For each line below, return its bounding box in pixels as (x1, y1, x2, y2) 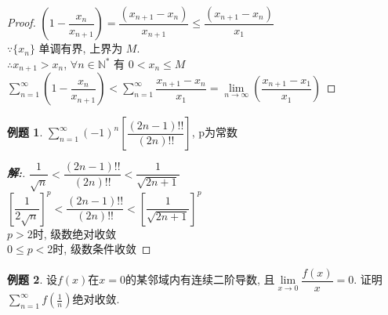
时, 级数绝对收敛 (32, 225, 117, 241)
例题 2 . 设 (7, 271, 57, 288)
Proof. (7, 14, 36, 31)
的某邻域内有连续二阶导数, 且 (125, 271, 275, 288)
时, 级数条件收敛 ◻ (53, 241, 151, 257)
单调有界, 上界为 (38, 40, 123, 56)
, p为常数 (191, 124, 238, 140)
